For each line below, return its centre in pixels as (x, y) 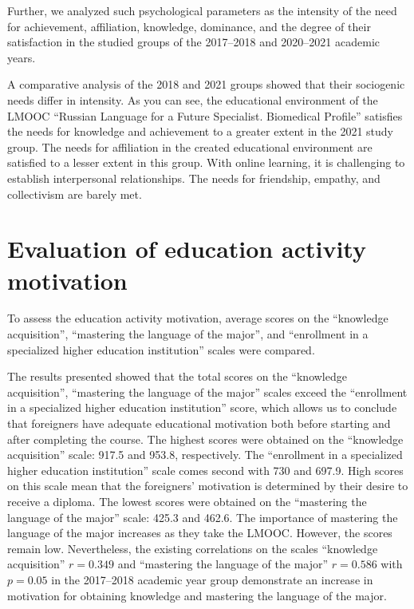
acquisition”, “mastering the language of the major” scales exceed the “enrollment (207, 391)
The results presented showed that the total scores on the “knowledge (177, 376)
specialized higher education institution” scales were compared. (161, 349)
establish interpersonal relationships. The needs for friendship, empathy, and (194, 178)
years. (22, 57)
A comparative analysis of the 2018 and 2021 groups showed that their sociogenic (206, 84)
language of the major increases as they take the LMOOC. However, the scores (200, 533)
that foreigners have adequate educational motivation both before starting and (199, 423)
